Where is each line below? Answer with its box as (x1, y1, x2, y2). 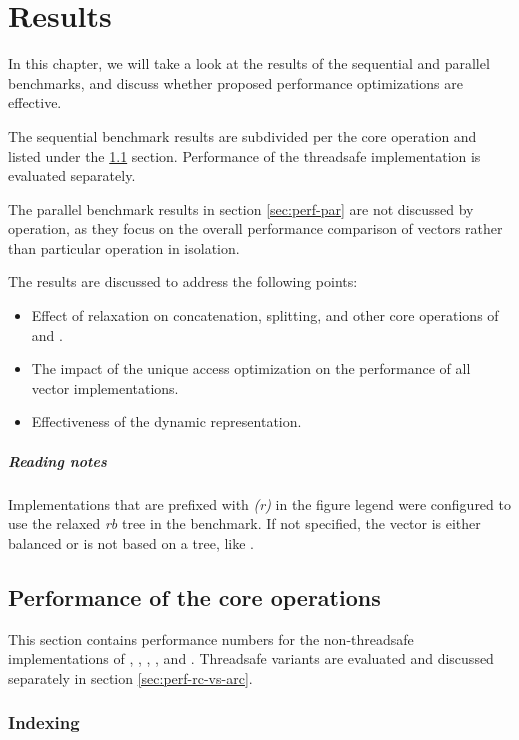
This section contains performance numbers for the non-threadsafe (8, 628, 414, 649)
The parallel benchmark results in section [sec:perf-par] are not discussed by (8, 198, 474, 219)
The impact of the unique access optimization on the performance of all (31, 358, 471, 379)
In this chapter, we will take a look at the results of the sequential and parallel (8, 53, 490, 74)
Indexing (8, 710, 80, 735)
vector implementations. (31, 377, 179, 398)
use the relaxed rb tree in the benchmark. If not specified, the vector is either (8, 513, 481, 534)
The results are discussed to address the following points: (8, 271, 358, 292)
